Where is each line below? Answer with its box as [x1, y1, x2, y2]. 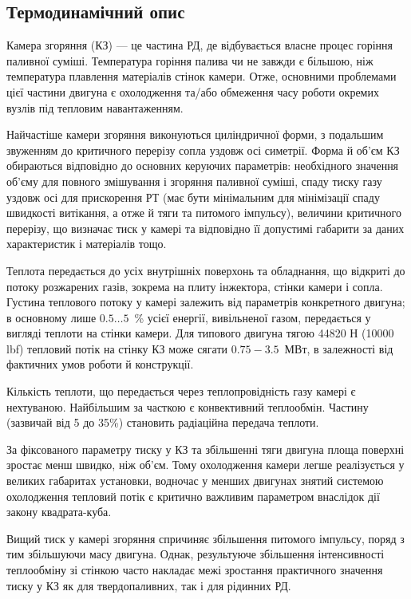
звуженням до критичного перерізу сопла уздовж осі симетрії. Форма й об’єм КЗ [6, 141, 400, 158]
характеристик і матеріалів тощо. [6, 235, 167, 252]
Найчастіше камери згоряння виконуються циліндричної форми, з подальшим [6, 126, 384, 143]
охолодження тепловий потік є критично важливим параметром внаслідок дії [6, 487, 380, 504]
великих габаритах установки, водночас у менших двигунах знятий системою [6, 472, 384, 489]
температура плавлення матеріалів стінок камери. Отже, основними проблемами [6, 68, 397, 85]
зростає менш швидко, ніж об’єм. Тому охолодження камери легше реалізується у [6, 456, 405, 473]
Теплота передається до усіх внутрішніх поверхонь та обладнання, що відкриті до [6, 262, 405, 278]
